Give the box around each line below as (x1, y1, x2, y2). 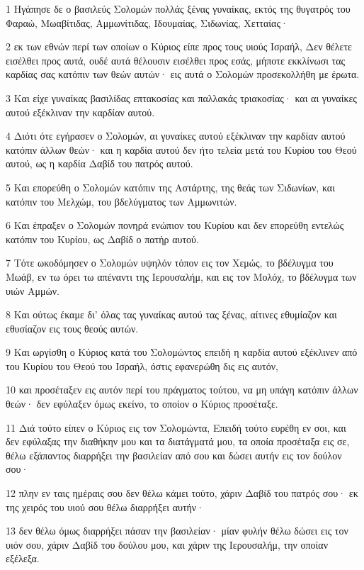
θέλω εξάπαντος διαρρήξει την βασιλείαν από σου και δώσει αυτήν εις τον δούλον (6, 447, 342, 462)
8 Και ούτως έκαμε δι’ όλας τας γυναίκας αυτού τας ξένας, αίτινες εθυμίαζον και (6, 307, 337, 322)
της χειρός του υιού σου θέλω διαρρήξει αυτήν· (6, 499, 205, 514)
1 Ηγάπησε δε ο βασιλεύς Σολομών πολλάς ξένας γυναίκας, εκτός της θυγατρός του (6, 1, 351, 16)
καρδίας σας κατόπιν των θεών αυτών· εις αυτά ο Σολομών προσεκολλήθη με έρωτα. (6, 67, 360, 82)
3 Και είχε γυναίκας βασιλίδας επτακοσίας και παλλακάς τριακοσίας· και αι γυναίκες (6, 90, 357, 105)
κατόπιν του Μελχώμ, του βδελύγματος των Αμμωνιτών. (6, 194, 237, 208)
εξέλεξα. (6, 551, 40, 566)
